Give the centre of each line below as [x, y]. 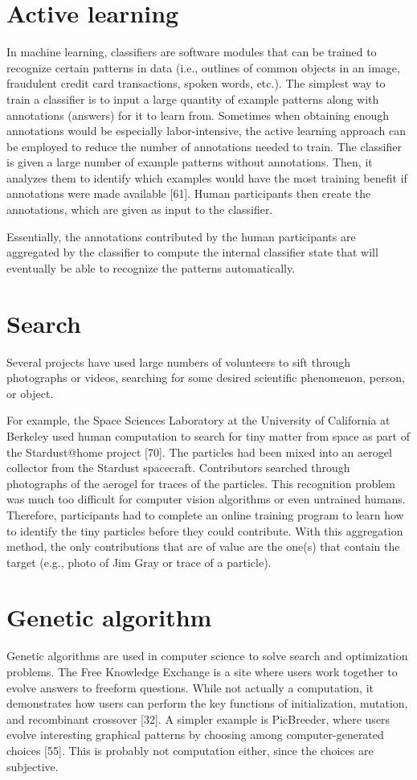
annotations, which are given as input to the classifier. [140, 209]
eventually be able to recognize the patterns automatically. [151, 267]
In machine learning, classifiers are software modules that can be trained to [192, 52]
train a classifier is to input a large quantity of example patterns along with [193, 99]
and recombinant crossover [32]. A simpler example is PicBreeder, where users [198, 718]
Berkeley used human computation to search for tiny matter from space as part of [208, 435]
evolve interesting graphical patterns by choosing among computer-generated [195, 735]
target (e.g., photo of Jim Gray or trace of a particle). [139, 562]
